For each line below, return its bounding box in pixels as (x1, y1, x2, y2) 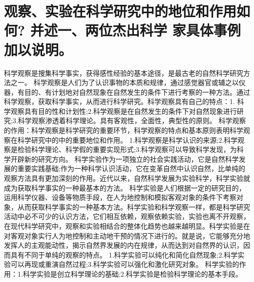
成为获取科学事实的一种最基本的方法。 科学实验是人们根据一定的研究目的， (4, 182, 246, 193)
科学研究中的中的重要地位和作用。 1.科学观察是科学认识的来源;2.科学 (17, 134, 238, 145)
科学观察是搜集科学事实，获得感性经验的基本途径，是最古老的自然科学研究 (4, 67, 243, 78)
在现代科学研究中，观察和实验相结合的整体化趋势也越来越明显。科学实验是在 (4, 221, 250, 231)
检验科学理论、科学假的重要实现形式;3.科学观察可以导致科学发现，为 (17, 144, 237, 154)
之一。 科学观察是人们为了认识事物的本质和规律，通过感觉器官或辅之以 (10, 77, 239, 87)
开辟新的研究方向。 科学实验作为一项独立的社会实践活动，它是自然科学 (10, 153, 239, 164)
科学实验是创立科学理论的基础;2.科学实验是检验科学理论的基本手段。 (22, 268, 242, 279)
